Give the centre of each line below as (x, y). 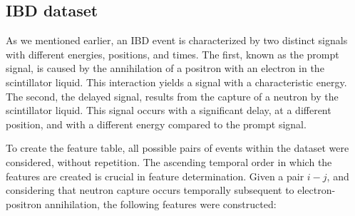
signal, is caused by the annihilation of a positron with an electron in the (165, 68)
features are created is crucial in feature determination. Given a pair (155, 176)
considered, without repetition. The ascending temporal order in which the (169, 161)
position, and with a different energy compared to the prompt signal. (156, 124)
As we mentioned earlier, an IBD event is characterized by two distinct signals (177, 40)
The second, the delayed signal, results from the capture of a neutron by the (172, 96)
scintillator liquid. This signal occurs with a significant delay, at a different (169, 110)
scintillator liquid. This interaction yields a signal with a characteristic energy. (176, 82)
